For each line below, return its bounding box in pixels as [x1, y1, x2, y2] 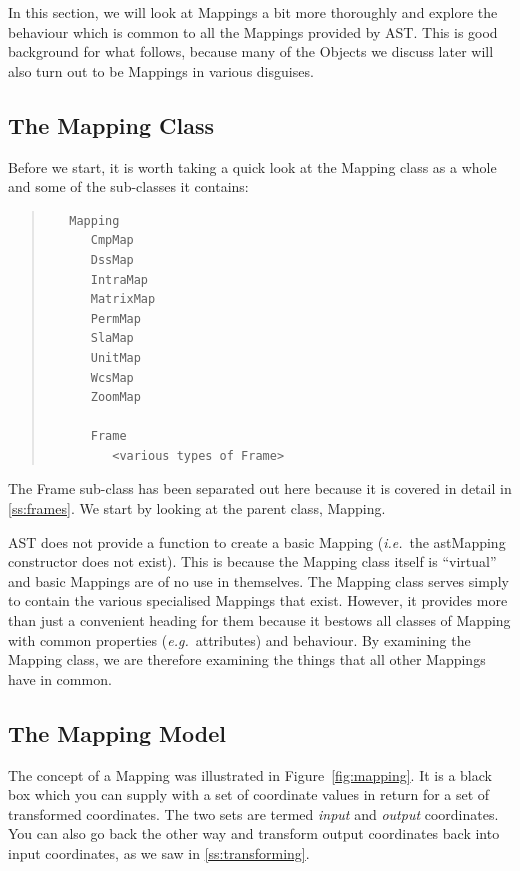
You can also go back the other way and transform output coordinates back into [8, 823, 500, 844]
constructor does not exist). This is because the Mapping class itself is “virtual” [8, 551, 497, 572]
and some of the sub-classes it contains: [8, 176, 249, 197]
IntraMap [90, 272, 149, 287]
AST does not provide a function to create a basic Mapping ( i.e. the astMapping [8, 531, 506, 552]
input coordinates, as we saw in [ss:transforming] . [8, 843, 310, 863]
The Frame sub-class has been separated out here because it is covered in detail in [8, 478, 512, 499]
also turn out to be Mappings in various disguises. [8, 60, 314, 81]
